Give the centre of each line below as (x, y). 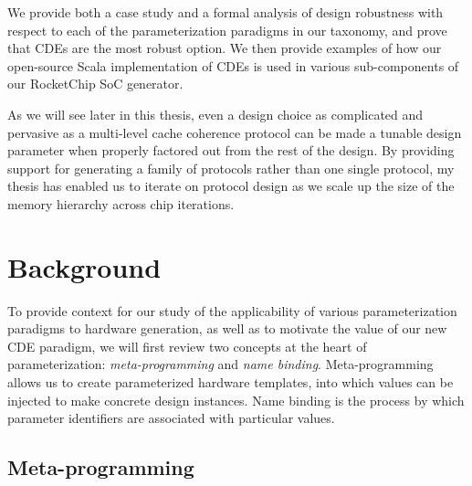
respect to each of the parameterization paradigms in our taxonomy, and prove (227, 30)
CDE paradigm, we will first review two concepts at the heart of (187, 346)
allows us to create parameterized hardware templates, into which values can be (231, 382)
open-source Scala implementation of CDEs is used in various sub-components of (233, 65)
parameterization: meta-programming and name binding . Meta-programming (220, 364)
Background (84, 266)
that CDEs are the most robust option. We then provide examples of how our (225, 48)
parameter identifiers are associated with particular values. (171, 418)
